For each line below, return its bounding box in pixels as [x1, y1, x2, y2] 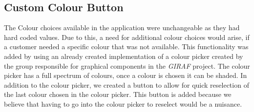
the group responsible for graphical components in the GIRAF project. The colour [4, 60, 250, 71]
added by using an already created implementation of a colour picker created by [4, 51, 243, 61]
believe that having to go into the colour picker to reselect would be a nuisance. [4, 98, 242, 109]
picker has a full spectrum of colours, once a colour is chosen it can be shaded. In [4, 70, 247, 80]
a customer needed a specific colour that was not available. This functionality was [4, 41, 249, 52]
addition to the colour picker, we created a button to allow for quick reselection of [4, 79, 249, 90]
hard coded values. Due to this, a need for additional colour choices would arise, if [4, 32, 250, 42]
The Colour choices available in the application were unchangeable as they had [4, 22, 240, 33]
